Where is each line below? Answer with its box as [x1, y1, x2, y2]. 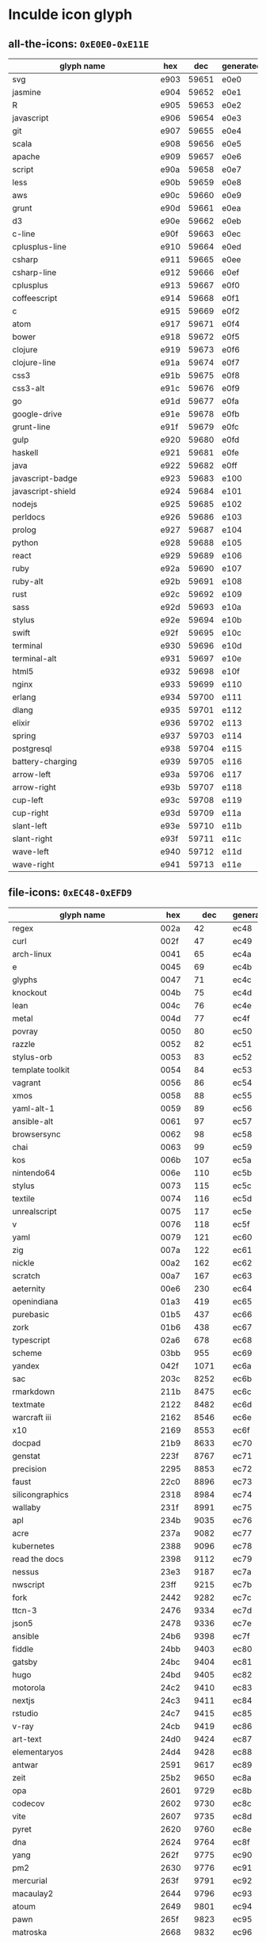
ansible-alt [12, 1115, 54, 1126]
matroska [12, 1926, 47, 1937]
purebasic [12, 1308, 50, 1319]
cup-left [12, 794, 44, 805]
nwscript [12, 1578, 45, 1590]
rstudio [12, 1708, 39, 1719]
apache [12, 151, 40, 162]
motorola [12, 1681, 46, 1693]
